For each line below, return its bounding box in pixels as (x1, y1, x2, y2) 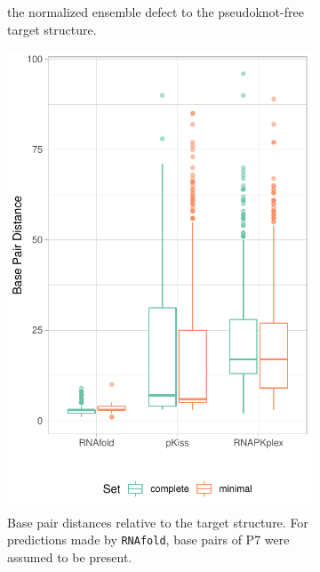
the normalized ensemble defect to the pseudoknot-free (7, 3, 304, 20)
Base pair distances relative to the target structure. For (7, 512, 308, 531)
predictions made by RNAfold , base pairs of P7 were (7, 530, 290, 549)
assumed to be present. (7, 548, 132, 567)
